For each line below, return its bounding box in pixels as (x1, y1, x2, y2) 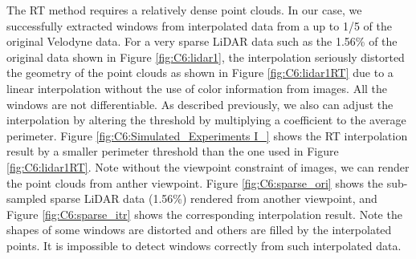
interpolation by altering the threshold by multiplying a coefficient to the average (6, 111, 406, 128)
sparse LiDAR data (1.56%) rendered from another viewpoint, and (50, 190, 377, 207)
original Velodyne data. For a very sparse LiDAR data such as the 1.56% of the (6, 33, 398, 50)
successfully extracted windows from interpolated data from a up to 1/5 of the (6, 17, 392, 34)
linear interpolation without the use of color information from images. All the (6, 79, 388, 96)
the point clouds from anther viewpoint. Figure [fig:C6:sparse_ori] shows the (6, 174, 384, 191)
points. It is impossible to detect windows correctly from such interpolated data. (6, 237, 402, 253)
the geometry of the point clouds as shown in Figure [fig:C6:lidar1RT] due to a (6, 64, 394, 81)
